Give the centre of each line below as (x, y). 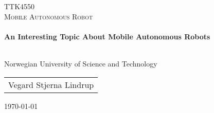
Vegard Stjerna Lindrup (51, 84)
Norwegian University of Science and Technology (81, 63)
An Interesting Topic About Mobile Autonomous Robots (107, 36)
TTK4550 (20, 6)
